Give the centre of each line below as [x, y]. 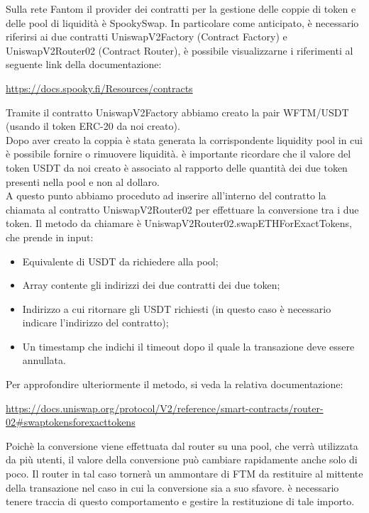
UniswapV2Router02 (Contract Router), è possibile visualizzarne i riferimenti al [180, 50]
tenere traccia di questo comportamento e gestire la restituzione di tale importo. [180, 501]
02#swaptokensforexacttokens [71, 422]
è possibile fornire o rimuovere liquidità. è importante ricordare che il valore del [178, 154]
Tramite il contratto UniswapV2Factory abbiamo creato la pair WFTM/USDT [177, 112]
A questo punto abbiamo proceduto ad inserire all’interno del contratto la [166, 195]
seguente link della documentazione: [84, 64]
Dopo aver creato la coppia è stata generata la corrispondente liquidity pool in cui [184, 139]
